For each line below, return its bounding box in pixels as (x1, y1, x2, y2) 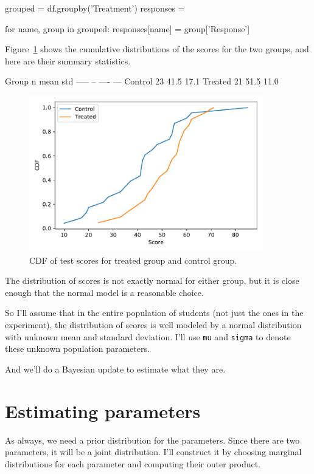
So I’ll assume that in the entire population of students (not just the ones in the (5, 306, 304, 319)
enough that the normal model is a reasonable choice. (5, 286, 204, 298)
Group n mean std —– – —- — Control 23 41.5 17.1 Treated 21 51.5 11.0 (5, 75, 279, 88)
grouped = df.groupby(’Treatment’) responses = (5, 2, 185, 14)
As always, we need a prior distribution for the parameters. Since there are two (5, 433, 300, 446)
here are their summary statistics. (5, 54, 131, 67)
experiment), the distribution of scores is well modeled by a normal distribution (5, 318, 302, 331)
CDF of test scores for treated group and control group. (29, 253, 237, 266)
